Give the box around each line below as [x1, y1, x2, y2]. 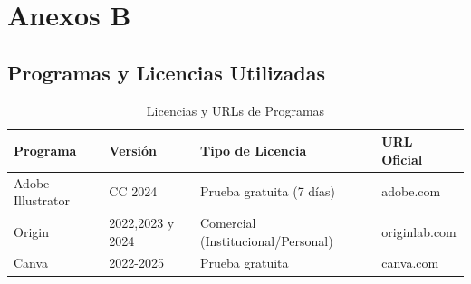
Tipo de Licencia [200, 140, 307, 159]
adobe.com [381, 182, 441, 201]
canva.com [381, 253, 439, 272]
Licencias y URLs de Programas [146, 100, 325, 119]
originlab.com [381, 222, 457, 241]
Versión [109, 140, 157, 159]
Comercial [200, 213, 256, 232]
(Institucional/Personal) [200, 231, 333, 250]
